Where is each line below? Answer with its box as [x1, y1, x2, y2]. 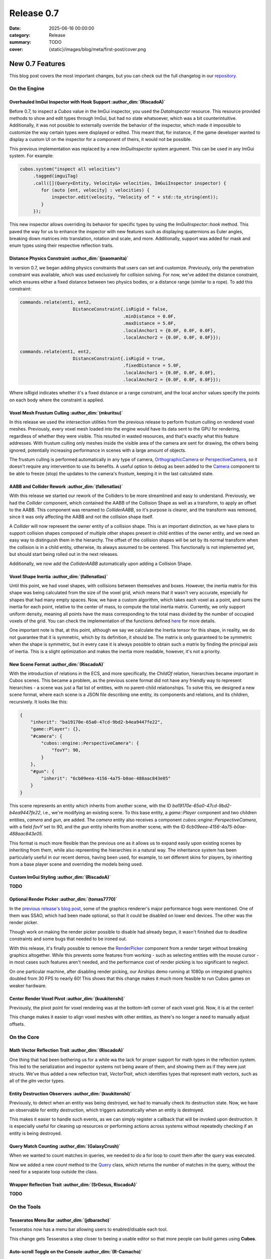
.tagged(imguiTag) [33, 173, 79, 179]
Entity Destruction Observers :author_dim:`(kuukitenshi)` [9, 1090, 132, 1096]
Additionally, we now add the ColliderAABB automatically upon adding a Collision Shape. [9, 561, 192, 567]
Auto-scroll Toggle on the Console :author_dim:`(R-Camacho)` [9, 1248, 143, 1254]
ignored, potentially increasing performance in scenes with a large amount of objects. [9, 447, 187, 453]
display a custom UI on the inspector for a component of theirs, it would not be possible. [9, 136, 192, 143]
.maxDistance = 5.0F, [123, 320, 176, 326]
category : [9, 32, 31, 38]
